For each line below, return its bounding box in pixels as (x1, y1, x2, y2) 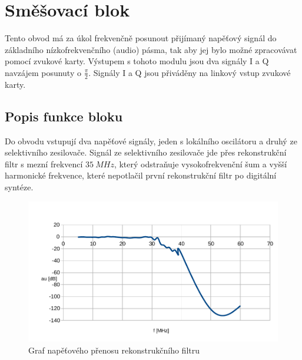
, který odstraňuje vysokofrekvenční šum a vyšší (114, 157, 287, 170)
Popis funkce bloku (5, 107, 123, 125)
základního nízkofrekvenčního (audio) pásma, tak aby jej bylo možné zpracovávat (5, 43, 297, 55)
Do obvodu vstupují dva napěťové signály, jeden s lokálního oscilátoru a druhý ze (5, 134, 297, 147)
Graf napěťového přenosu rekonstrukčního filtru (28, 344, 200, 356)
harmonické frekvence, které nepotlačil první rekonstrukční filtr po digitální (5, 169, 277, 181)
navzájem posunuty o (5, 66, 81, 78)
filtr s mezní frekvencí (5, 157, 83, 170)
